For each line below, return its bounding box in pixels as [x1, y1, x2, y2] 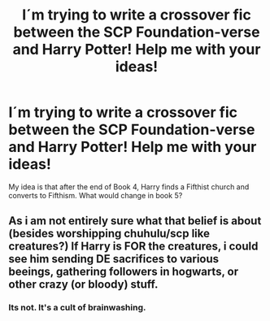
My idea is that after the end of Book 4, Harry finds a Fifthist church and [8, 181, 250, 192]
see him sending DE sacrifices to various [8, 252, 220, 266]
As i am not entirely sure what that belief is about [8, 214, 262, 228]
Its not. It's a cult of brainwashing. [8, 302, 146, 314]
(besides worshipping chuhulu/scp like [8, 227, 210, 241]
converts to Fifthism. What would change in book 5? [8, 190, 183, 200]
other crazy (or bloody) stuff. [8, 278, 159, 292]
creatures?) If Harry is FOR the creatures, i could [8, 240, 259, 254]
